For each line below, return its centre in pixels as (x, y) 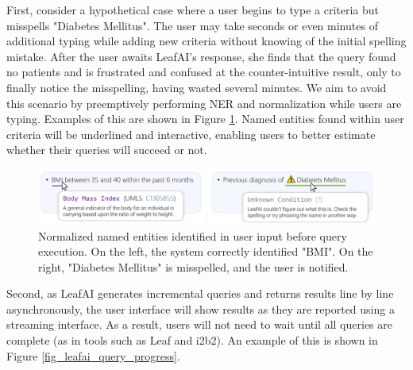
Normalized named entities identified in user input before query (193, 235)
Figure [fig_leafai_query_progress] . (93, 355)
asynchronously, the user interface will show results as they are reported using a (201, 308)
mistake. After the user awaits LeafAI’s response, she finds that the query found (201, 56)
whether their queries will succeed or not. (107, 150)
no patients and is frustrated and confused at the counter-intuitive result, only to (204, 72)
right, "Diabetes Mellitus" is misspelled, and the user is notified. (193, 266)
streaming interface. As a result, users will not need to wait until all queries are (199, 324)
